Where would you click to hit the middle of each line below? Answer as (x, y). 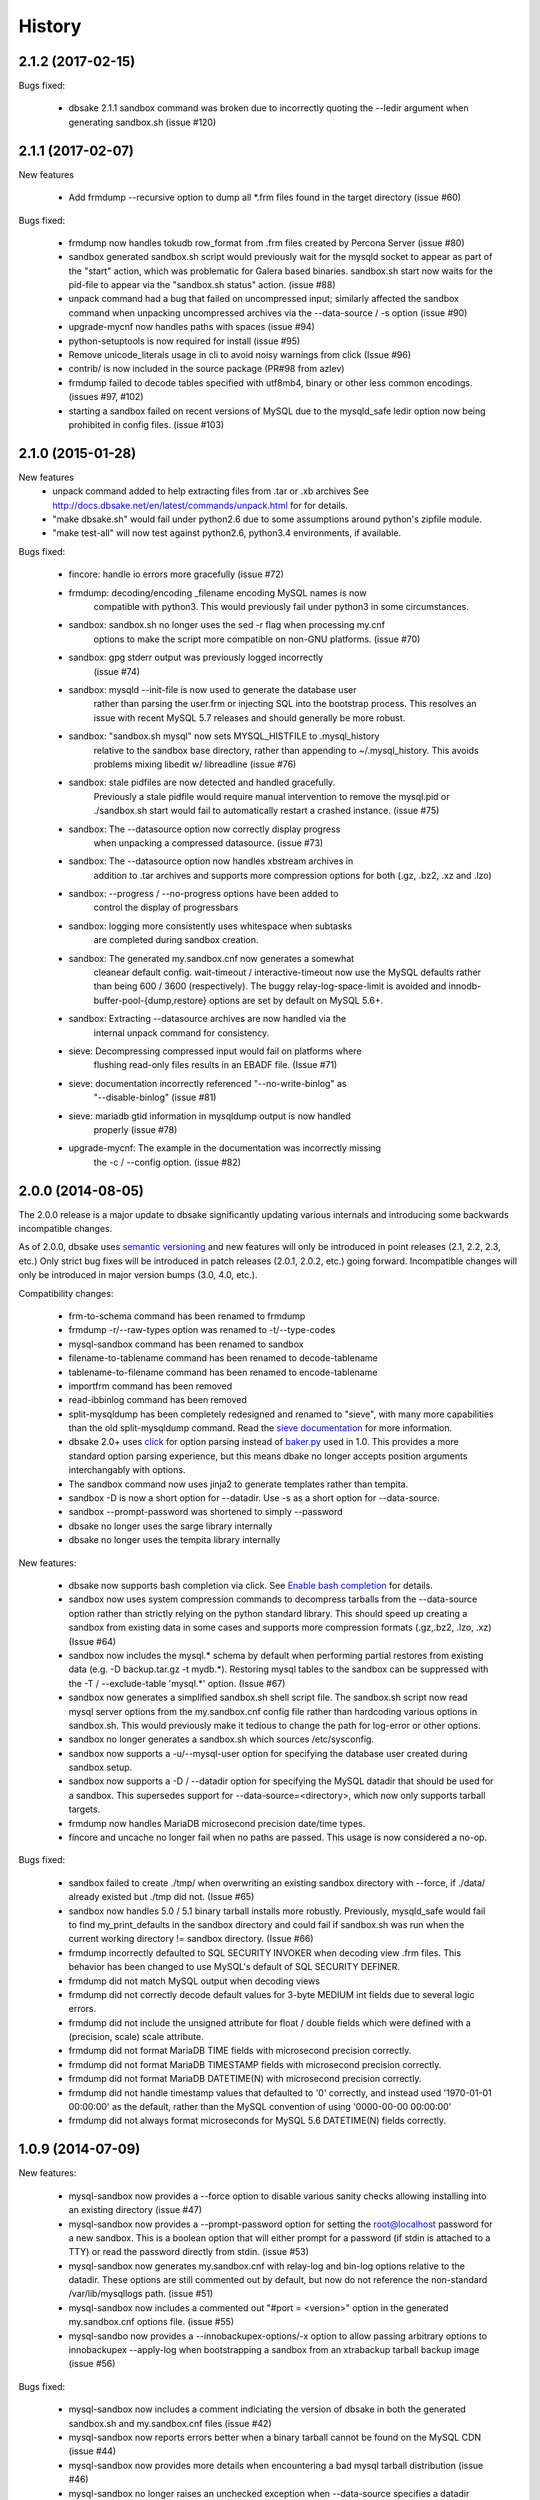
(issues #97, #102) (106, 397)
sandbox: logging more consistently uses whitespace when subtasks (210, 926)
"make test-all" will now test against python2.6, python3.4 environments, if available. (227, 533)
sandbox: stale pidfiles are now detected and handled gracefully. (202, 782)
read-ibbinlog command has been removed (157, 1400)
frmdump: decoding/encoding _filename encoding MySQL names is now (217, 592)
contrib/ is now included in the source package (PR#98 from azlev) (206, 369)
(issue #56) (92, 2364)
